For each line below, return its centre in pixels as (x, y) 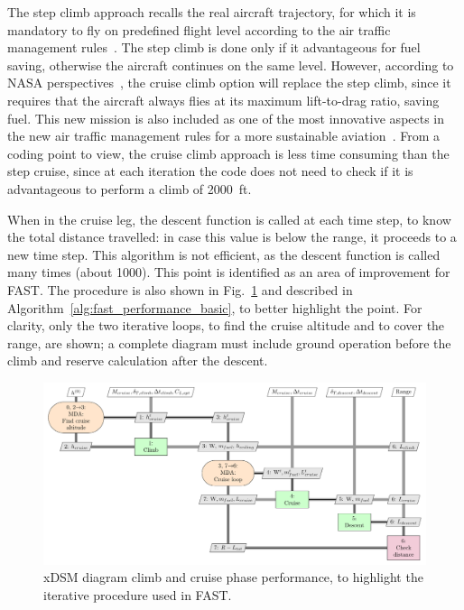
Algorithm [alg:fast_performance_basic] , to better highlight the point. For (215, 307)
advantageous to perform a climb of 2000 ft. (130, 188)
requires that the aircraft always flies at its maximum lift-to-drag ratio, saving (223, 100)
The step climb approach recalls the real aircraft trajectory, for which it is (212, 12)
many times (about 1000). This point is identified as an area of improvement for (229, 272)
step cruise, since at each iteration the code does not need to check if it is (210, 171)
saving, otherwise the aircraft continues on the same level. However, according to (231, 65)
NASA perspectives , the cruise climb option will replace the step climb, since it (229, 83)
